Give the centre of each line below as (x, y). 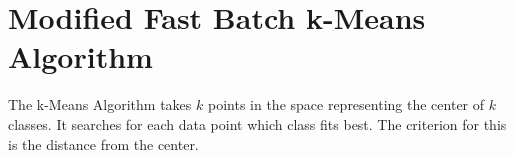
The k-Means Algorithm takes (100, 104)
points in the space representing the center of (346, 104)
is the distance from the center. (103, 143)
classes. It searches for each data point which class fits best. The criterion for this (257, 123)
